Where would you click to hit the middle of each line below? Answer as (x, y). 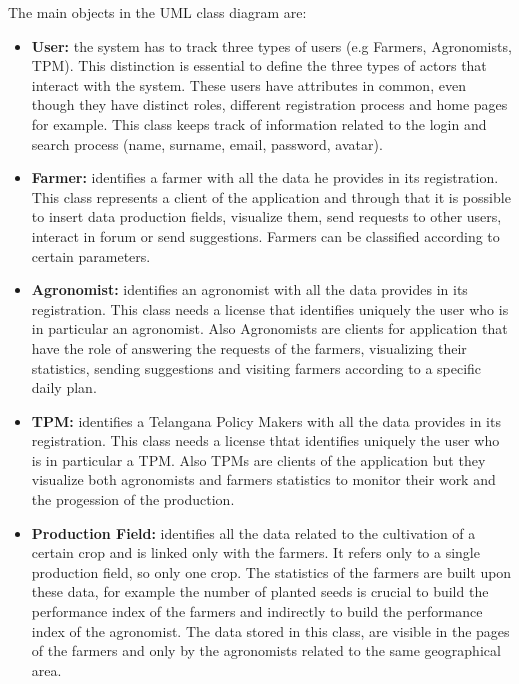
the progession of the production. (133, 499)
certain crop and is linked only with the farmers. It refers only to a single (255, 552)
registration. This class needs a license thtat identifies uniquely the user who (265, 440)
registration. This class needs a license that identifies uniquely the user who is (270, 308)
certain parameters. (91, 255)
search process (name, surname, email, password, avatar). (207, 143)
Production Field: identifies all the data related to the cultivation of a (253, 532)
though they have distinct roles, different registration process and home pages (269, 104)
